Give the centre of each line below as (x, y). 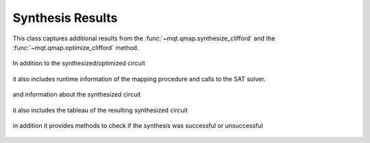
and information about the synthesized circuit (77, 94)
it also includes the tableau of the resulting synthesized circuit (100, 110)
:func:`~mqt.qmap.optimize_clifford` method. (76, 47)
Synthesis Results (65, 18)
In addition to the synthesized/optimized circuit (79, 63)
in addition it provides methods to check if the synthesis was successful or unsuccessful (138, 125)
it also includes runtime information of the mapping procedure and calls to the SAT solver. (139, 79)
